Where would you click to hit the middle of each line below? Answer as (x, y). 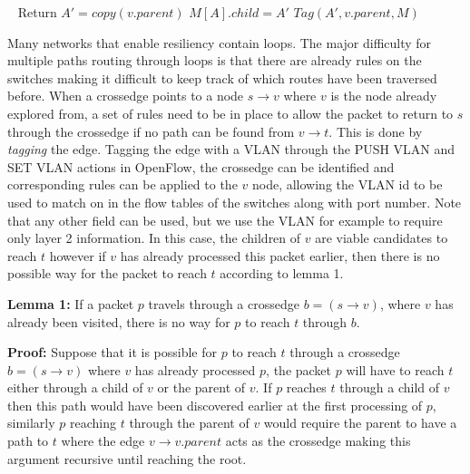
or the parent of (201, 387)
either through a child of (75, 387)
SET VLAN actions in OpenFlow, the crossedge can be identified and (201, 166)
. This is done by (376, 131)
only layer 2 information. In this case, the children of (154, 238)
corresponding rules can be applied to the (122, 184)
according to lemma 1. (282, 273)
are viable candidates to (382, 238)
